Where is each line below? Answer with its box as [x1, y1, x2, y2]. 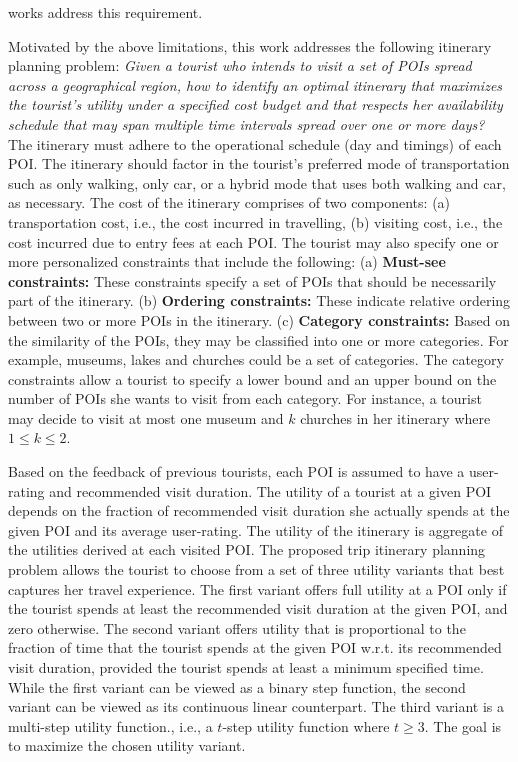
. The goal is [424, 715, 502, 736]
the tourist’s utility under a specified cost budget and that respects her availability [8, 94, 503, 115]
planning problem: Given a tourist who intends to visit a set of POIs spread [8, 55, 472, 76]
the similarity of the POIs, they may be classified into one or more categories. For [8, 329, 509, 350]
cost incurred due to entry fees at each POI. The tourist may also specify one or [8, 231, 499, 252]
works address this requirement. [8, 2, 203, 22]
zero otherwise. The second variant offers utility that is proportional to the [8, 617, 466, 638]
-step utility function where [222, 715, 390, 736]
